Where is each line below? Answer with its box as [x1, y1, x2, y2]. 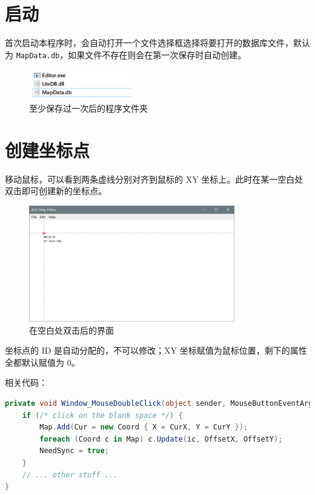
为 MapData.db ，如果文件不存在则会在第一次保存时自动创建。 [5, 48, 247, 61]
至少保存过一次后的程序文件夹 [29, 102, 148, 115]
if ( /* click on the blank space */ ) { [22, 411, 183, 420]
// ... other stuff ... [22, 470, 118, 479]
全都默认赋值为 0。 [5, 355, 80, 368]
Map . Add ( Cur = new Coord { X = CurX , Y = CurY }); [39, 423, 248, 432]
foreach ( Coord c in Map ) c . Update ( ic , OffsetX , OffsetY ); [39, 434, 283, 443]
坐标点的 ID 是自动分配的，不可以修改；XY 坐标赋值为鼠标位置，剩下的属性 [5, 344, 307, 357]
